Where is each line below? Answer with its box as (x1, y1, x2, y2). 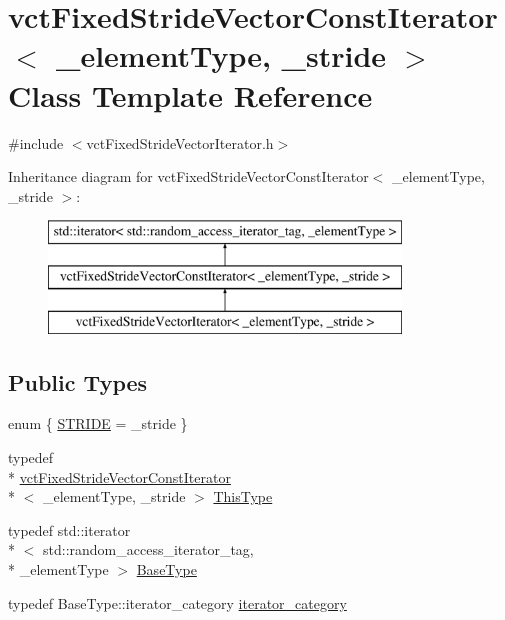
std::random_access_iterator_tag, (42, 539, 254, 560)
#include (8, 132, 64, 153)
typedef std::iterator (8, 519, 131, 540)
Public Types (8, 366, 148, 397)
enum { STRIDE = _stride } (8, 413, 188, 434)
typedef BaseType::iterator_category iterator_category (8, 592, 347, 613)
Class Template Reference (8, 74, 373, 115)
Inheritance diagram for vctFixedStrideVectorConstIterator (8, 166, 369, 187)
